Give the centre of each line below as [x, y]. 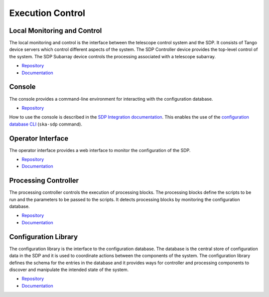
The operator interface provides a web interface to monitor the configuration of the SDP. [100, 150]
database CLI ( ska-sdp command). [46, 124]
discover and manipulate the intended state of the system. [69, 270]
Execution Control [47, 13]
